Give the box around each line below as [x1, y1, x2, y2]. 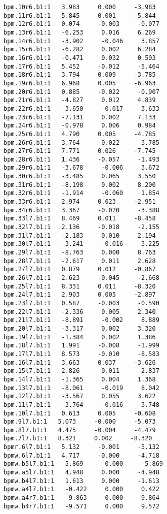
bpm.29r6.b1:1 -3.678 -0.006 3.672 [4, 164, 159, 172]
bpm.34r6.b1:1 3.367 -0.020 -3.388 [4, 206, 159, 214]
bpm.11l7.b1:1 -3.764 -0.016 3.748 [4, 401, 159, 408]
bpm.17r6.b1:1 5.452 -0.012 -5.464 [4, 62, 159, 70]
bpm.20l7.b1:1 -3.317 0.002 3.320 [4, 325, 156, 332]
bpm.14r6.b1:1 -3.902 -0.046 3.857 [4, 37, 159, 45]
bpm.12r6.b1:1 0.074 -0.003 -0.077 [4, 20, 159, 28]
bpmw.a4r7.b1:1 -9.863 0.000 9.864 [4, 494, 159, 502]
